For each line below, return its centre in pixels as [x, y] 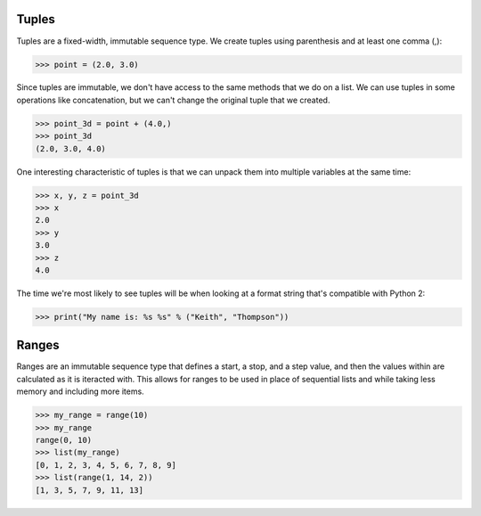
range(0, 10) [64, 440]
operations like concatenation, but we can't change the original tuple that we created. [173, 100]
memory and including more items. [80, 391]
